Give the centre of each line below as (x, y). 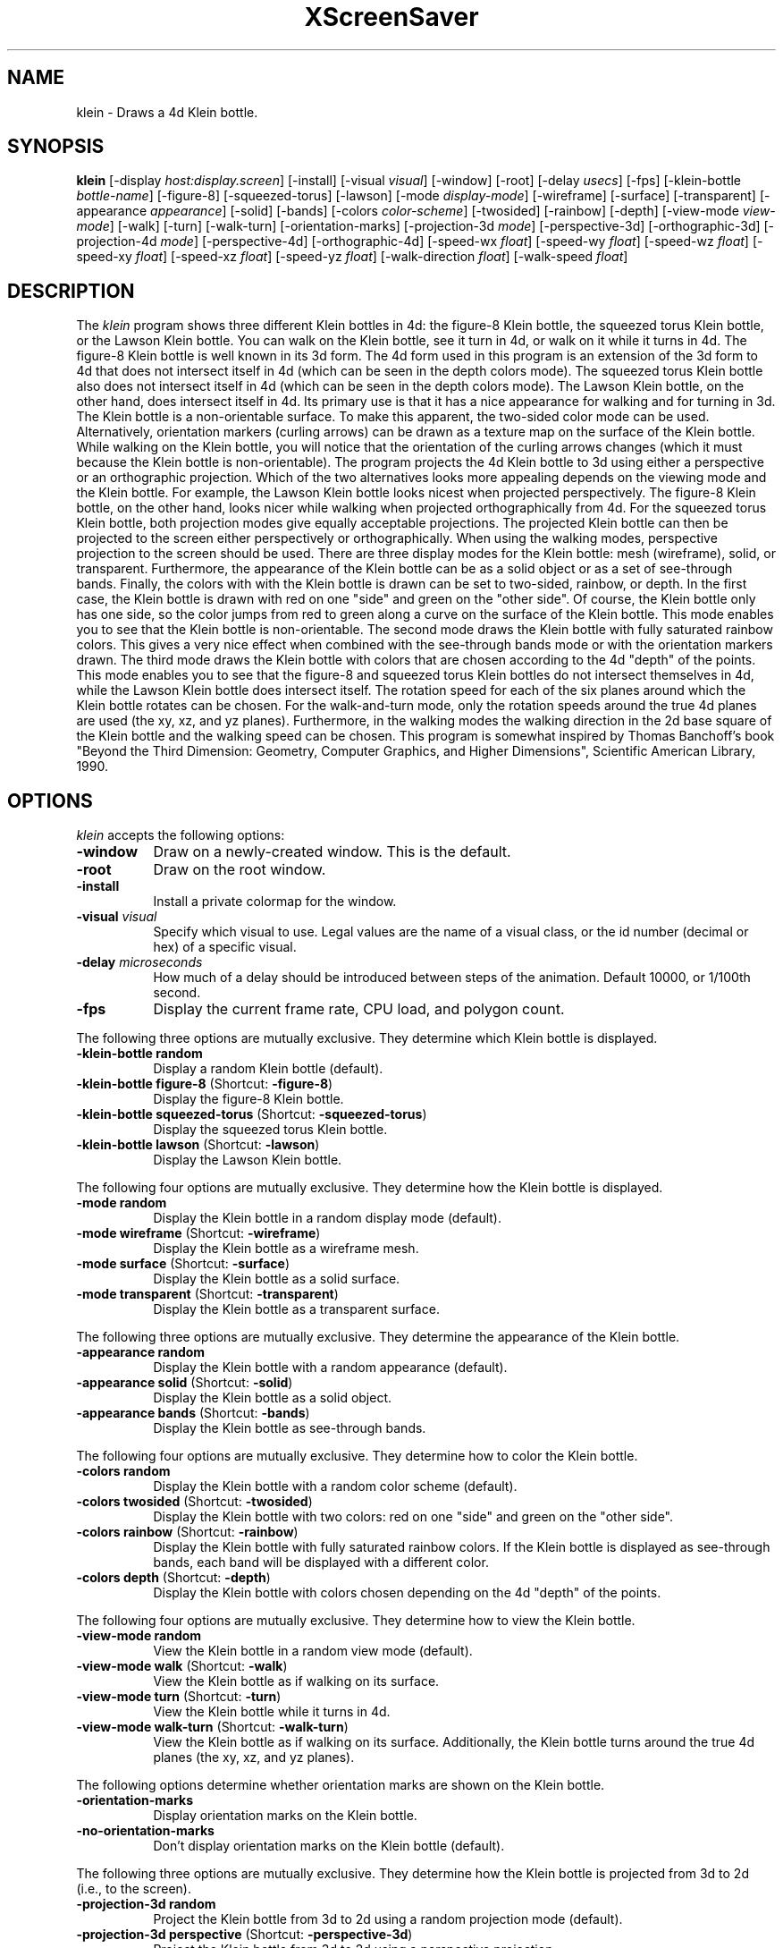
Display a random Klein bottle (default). (268, 1069)
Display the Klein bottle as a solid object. (273, 1398)
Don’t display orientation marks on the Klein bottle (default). (329, 1846)
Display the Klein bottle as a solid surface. (277, 1279)
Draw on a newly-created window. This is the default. (332, 852)
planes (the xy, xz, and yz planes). (254, 1757)
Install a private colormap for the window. (275, 902)
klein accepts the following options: (181, 835)
